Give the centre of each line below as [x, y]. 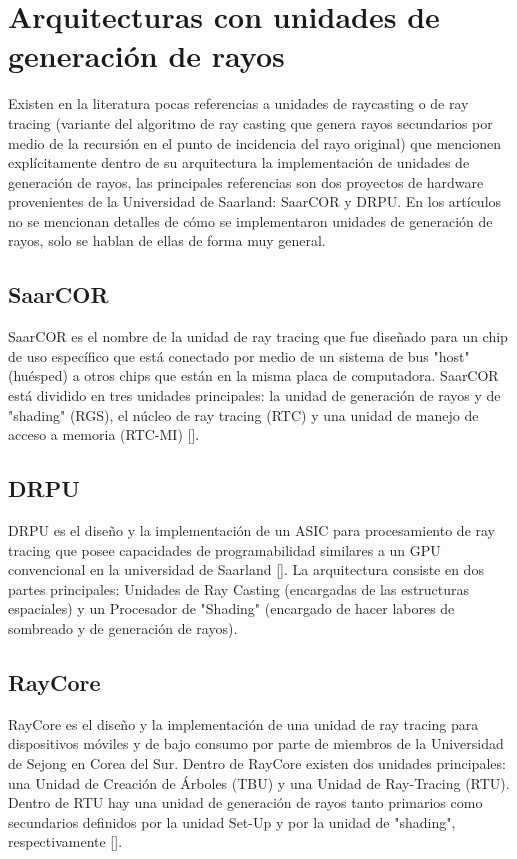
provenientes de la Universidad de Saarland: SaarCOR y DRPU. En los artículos [255, 201]
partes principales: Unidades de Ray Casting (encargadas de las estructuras [239, 588]
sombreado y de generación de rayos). [123, 628]
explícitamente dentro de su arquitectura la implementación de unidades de [239, 162]
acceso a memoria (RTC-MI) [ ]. [104, 434]
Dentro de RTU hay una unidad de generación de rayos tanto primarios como [245, 802]
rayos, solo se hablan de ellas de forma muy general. [167, 240]
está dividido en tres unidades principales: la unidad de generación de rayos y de [254, 395]
